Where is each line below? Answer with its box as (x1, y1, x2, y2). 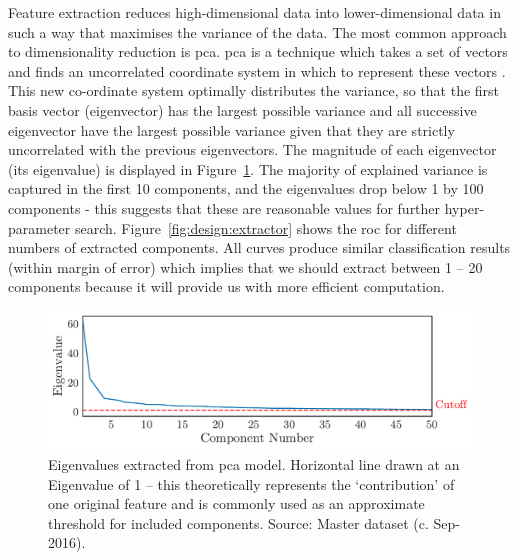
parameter (8, 217, 71, 238)
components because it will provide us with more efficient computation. (8, 276, 445, 297)
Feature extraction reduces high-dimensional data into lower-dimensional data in (8, 2, 501, 22)
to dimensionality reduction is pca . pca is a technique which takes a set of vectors (8, 41, 508, 62)
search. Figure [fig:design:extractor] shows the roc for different (74, 217, 457, 238)
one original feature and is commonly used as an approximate (48, 493, 425, 514)
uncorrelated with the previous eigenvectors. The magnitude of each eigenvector (8, 139, 497, 160)
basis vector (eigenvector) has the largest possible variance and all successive (8, 99, 477, 120)
